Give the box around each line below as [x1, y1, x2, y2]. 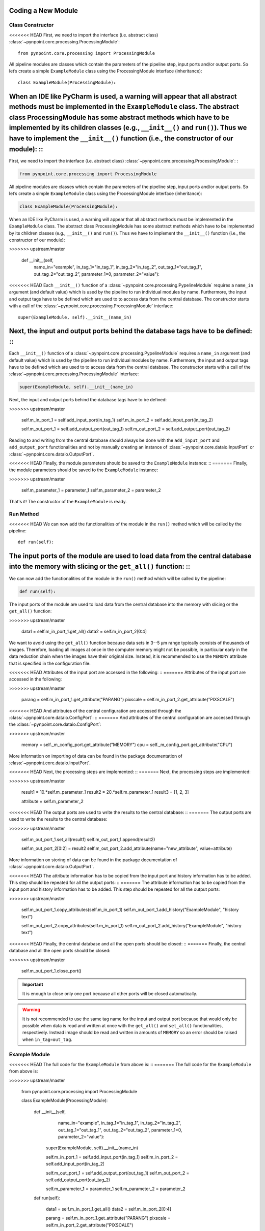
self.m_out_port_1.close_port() [21, 968, 82, 973]
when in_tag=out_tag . [22, 1037, 73, 1042]
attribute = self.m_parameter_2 [21, 798, 83, 804]
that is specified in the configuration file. [9, 660, 91, 666]
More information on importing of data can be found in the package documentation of [9, 753, 183, 759]
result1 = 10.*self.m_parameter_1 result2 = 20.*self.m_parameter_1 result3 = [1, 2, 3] [21, 789, 189, 795]
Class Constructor [9, 22, 54, 29]
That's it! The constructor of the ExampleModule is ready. [9, 498, 127, 504]
